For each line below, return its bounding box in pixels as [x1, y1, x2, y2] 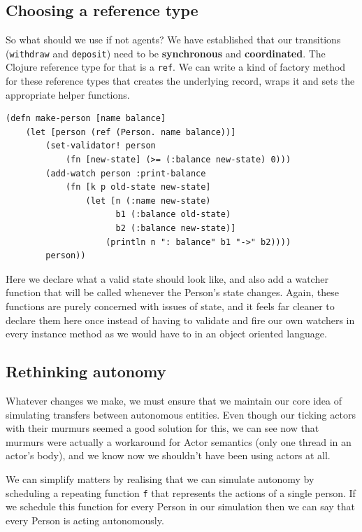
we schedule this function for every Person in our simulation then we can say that [6, 499, 356, 514]
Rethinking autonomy [6, 360, 166, 382]
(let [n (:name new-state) [85, 195, 211, 206]
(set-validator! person [45, 141, 156, 151]
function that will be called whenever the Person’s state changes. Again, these [6, 285, 340, 300]
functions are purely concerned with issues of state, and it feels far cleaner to [6, 299, 335, 314]
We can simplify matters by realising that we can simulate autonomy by [6, 471, 314, 486]
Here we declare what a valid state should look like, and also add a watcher [6, 271, 328, 286]
